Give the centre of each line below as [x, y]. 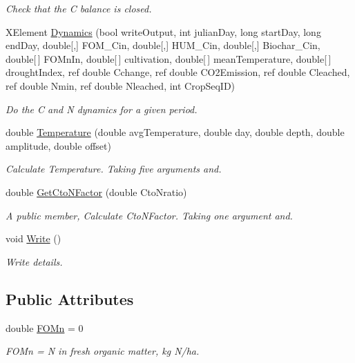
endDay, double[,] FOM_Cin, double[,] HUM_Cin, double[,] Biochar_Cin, [163, 45]
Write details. [34, 261]
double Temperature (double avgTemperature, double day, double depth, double [175, 132]
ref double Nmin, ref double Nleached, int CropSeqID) [121, 85]
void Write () [33, 238]
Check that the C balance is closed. [79, 8]
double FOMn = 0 [45, 327]
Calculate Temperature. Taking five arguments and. [114, 169]
